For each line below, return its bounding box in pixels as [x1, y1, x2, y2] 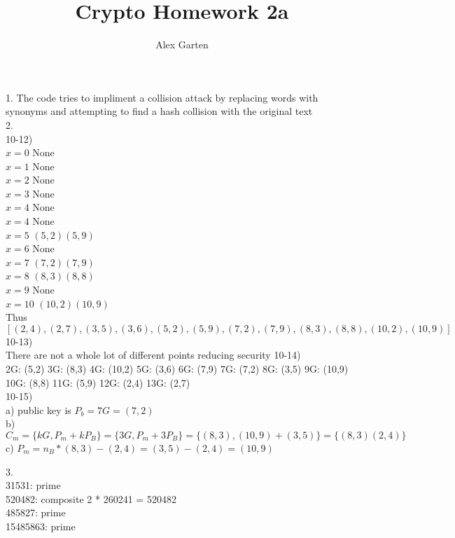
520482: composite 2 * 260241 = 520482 [6, 491, 176, 506]
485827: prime [6, 505, 66, 520]
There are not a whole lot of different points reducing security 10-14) [6, 347, 301, 362]
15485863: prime [6, 518, 76, 533]
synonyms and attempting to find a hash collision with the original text [6, 104, 313, 118]
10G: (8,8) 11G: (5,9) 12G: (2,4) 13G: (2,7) [6, 375, 190, 389]
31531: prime [6, 478, 61, 492]
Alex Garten [155, 37, 209, 52]
